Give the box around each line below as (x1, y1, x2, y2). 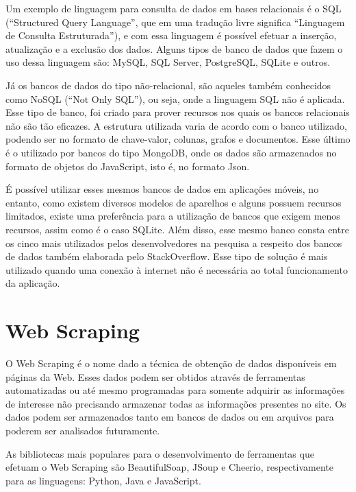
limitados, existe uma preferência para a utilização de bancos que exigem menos (5, 209, 340, 223)
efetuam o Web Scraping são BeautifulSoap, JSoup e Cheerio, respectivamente (5, 460, 333, 474)
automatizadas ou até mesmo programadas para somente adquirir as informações (5, 383, 345, 397)
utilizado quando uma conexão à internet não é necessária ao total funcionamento (5, 262, 348, 277)
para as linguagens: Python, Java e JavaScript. (5, 473, 201, 487)
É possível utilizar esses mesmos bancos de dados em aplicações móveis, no (5, 182, 319, 196)
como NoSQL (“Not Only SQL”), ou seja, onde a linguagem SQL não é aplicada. (5, 91, 345, 106)
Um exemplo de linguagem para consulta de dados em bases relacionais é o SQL (5, 1, 342, 15)
